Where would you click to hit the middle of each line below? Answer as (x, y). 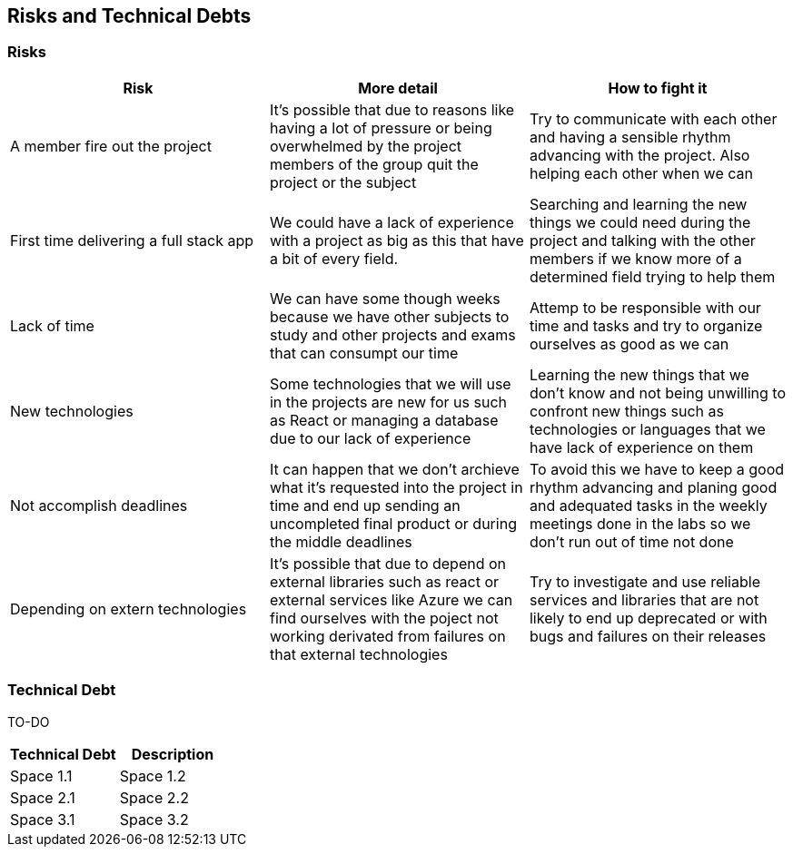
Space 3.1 (43, 819)
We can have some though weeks (385, 298)
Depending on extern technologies (129, 609)
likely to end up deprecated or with (648, 618)
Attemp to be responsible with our (645, 307)
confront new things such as (626, 411)
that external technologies (358, 654)
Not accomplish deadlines (99, 505)
